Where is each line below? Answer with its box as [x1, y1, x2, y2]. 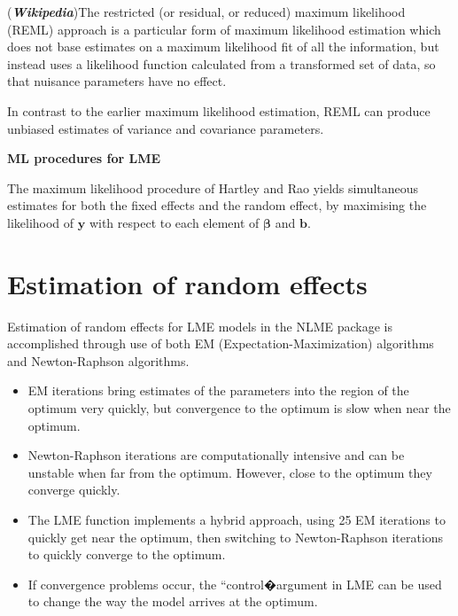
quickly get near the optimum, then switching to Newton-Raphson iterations [27, 527, 444, 546]
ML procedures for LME [7, 149, 161, 168]
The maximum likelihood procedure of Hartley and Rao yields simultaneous [7, 178, 419, 197]
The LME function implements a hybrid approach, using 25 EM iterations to [27, 511, 446, 528]
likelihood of [7, 213, 74, 231]
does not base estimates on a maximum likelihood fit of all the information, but [7, 37, 439, 56]
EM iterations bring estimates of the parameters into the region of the [27, 381, 409, 400]
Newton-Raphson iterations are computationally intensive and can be [27, 446, 405, 464]
